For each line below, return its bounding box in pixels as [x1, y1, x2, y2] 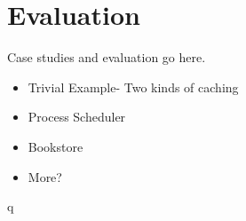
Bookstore [28, 137, 83, 155]
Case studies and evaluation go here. [7, 48, 206, 67]
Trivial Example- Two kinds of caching [28, 77, 239, 96]
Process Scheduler [28, 107, 126, 126]
